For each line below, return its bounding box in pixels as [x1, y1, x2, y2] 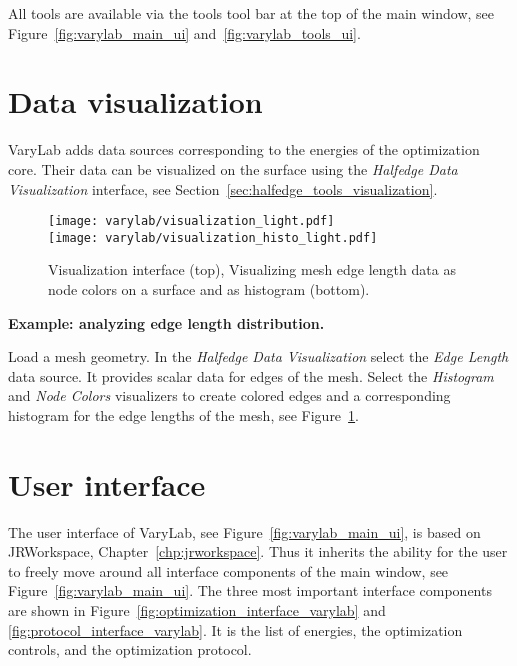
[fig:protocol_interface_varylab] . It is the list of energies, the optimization [8, 619, 463, 640]
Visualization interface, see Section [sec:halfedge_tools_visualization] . [8, 178, 438, 199]
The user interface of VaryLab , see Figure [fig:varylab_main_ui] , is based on [8, 521, 481, 542]
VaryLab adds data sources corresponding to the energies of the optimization [8, 139, 480, 160]
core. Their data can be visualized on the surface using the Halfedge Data [8, 158, 458, 179]
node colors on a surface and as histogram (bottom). [48, 279, 370, 299]
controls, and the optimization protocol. [8, 639, 252, 660]
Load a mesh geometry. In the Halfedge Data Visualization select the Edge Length [8, 346, 509, 367]
